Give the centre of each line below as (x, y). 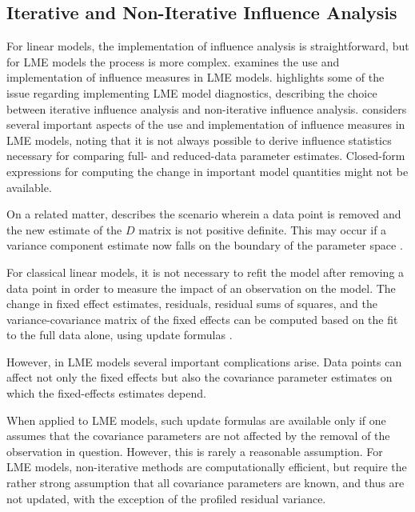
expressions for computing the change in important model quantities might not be (207, 171)
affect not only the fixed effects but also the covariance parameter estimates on (200, 377)
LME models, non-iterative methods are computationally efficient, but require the (207, 467)
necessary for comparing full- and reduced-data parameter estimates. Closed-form (206, 156)
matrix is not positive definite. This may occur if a (263, 229)
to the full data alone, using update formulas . (120, 335)
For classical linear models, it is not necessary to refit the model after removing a (206, 272)
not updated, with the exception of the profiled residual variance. (166, 498)
